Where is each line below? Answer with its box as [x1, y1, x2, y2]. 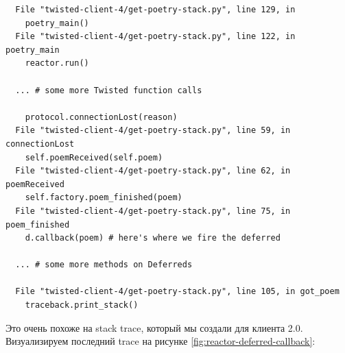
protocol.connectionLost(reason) [25, 112, 178, 122]
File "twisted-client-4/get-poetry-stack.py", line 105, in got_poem [15, 287, 340, 297]
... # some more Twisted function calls [15, 85, 202, 95]
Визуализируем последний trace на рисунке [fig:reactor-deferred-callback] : [5, 334, 316, 348]
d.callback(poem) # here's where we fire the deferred [25, 233, 281, 243]
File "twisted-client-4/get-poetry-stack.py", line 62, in [15, 166, 291, 176]
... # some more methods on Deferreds [15, 260, 193, 270]
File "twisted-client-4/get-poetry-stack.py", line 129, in [15, 5, 296, 14]
